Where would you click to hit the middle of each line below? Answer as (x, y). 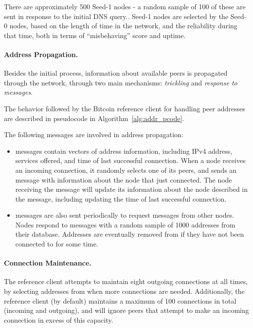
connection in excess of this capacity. (59, 319)
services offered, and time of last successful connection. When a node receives (130, 160)
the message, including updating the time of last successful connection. (121, 198)
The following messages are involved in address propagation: (94, 134)
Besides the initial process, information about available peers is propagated (116, 73)
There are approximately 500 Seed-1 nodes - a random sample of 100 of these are (125, 6)
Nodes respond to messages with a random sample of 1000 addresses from (125, 224)
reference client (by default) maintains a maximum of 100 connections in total (120, 300)
